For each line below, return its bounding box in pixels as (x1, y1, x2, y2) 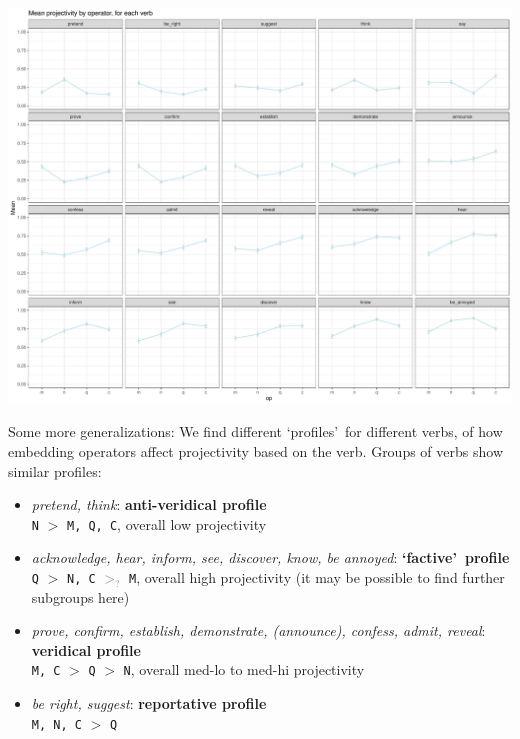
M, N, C (31, 717, 82, 732)
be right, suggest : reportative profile (31, 693, 267, 714)
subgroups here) (31, 586, 130, 607)
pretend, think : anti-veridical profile (31, 494, 267, 515)
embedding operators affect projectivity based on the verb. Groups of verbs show (8, 440, 503, 461)
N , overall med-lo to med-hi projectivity (123, 659, 365, 680)
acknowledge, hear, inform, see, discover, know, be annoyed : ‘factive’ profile (31, 547, 510, 568)
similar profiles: (8, 460, 102, 481)
